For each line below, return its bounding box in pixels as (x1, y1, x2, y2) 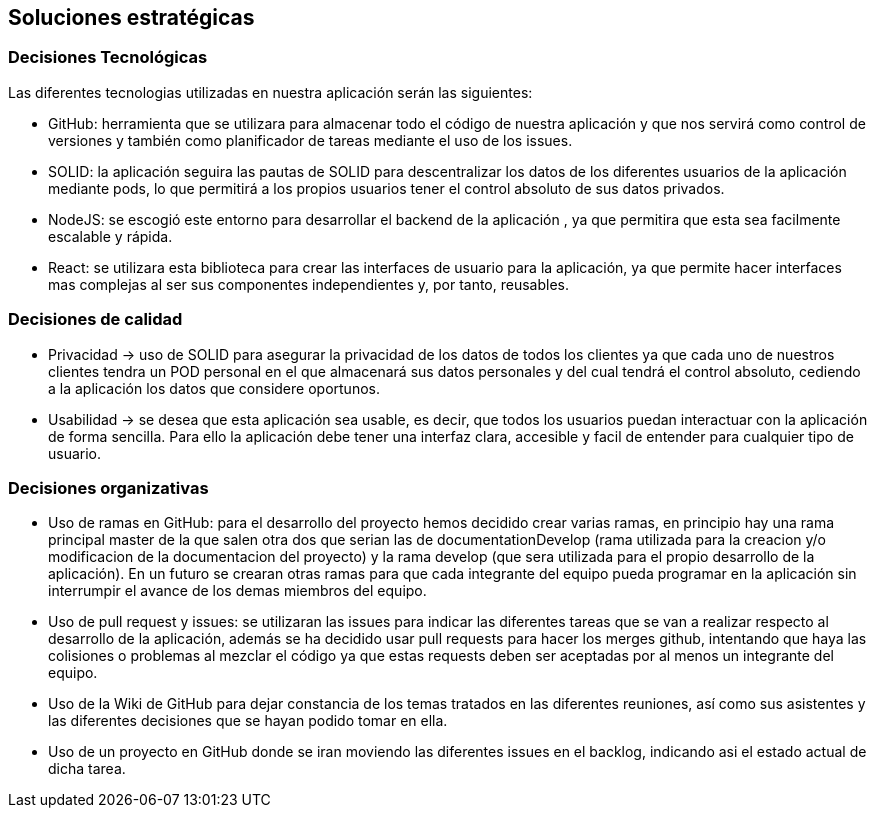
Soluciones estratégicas (8, 5, 255, 30)
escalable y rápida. (48, 227, 173, 245)
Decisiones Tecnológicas (8, 47, 208, 68)
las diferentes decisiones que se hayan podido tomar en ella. (48, 712, 448, 730)
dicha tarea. (48, 760, 126, 778)
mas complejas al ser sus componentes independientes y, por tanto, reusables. (48, 275, 570, 293)
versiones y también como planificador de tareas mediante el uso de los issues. (48, 131, 573, 149)
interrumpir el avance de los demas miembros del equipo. (48, 582, 427, 600)
